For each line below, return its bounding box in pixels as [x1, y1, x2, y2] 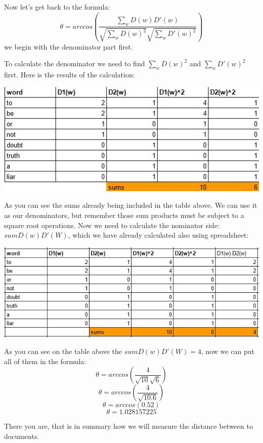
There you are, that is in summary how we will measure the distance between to [4, 421, 253, 431]
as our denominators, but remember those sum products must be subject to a [4, 209, 244, 220]
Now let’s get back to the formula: [4, 2, 110, 12]
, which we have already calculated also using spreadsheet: [68, 230, 249, 240]
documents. [4, 431, 39, 441]
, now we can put [201, 346, 255, 357]
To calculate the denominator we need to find [4, 58, 145, 69]
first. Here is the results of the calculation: [4, 69, 135, 80]
